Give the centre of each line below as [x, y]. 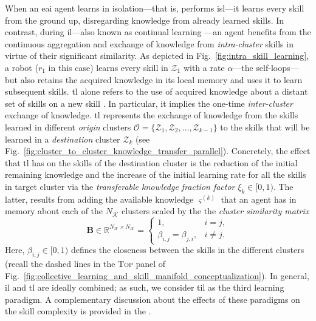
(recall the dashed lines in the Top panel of [85, 264]
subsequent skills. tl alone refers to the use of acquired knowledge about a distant [156, 91]
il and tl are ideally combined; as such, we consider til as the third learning [145, 287]
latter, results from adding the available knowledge [99, 199]
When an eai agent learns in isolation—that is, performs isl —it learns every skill [155, 8]
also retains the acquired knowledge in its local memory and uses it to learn [161, 79]
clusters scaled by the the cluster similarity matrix [215, 211]
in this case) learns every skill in [108, 67]
